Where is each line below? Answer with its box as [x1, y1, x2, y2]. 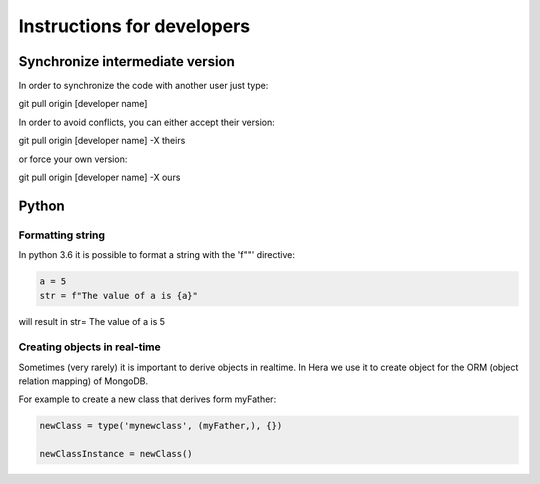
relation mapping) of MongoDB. [18, 375, 149, 387]
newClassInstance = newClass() [39, 448, 194, 460]
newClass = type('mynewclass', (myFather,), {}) [39, 420, 283, 432]
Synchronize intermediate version [18, 53, 235, 70]
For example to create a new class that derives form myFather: [18, 393, 277, 405]
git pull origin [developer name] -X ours [18, 171, 181, 184]
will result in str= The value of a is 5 [18, 315, 165, 327]
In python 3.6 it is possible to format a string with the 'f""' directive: [18, 249, 295, 261]
